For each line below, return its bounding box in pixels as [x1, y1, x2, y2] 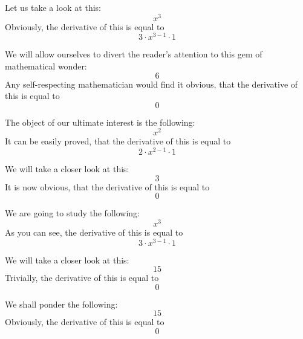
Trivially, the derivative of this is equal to [5, 271, 159, 284]
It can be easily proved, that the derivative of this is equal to [5, 135, 231, 147]
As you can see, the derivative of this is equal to [5, 225, 183, 238]
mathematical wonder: [5, 59, 87, 72]
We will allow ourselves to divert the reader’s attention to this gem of [5, 48, 262, 60]
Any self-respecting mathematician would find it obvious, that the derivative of [5, 77, 298, 90]
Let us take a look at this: [5, 1, 101, 13]
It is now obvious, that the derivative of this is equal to [5, 180, 210, 193]
